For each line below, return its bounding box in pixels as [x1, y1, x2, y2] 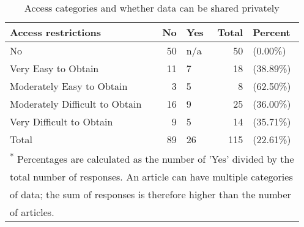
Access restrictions [10, 25, 102, 39]
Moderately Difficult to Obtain [10, 97, 142, 111]
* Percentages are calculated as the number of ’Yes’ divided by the [10, 150, 294, 166]
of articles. [10, 205, 54, 220]
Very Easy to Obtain [10, 61, 99, 75]
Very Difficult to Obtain [10, 114, 113, 128]
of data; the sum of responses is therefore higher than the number [10, 187, 291, 202]
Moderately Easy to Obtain [10, 79, 128, 93]
